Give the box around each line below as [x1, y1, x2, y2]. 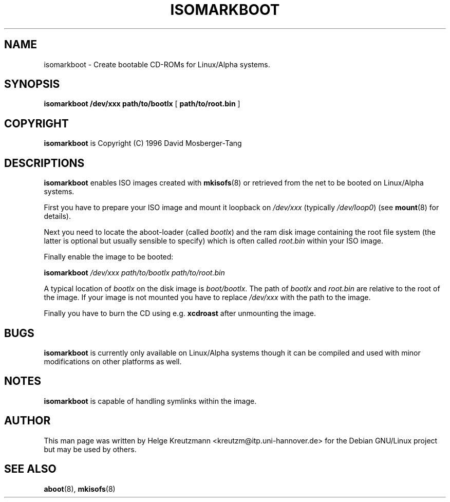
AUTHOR [4, 414, 51, 427]
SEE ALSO [4, 462, 57, 476]
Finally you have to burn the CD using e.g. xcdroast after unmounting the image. [44, 309, 316, 318]
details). [44, 212, 71, 221]
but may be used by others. [44, 444, 137, 454]
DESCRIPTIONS [4, 156, 85, 170]
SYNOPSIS [4, 78, 60, 91]
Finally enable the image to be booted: [44, 252, 174, 262]
